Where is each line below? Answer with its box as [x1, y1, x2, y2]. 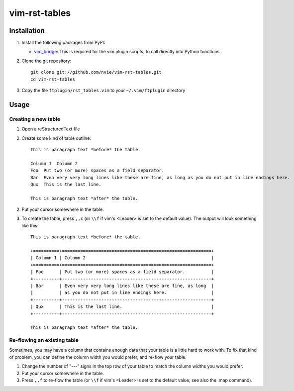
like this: [21, 222, 39, 228]
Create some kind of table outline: [21, 135, 92, 141]
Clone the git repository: [21, 58, 72, 64]
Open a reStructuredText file [21, 126, 80, 132]
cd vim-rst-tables [30, 76, 76, 82]
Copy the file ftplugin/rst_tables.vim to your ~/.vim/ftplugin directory [21, 88, 186, 94]
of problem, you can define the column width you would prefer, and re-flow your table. [9, 354, 187, 360]
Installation [9, 26, 45, 35]
